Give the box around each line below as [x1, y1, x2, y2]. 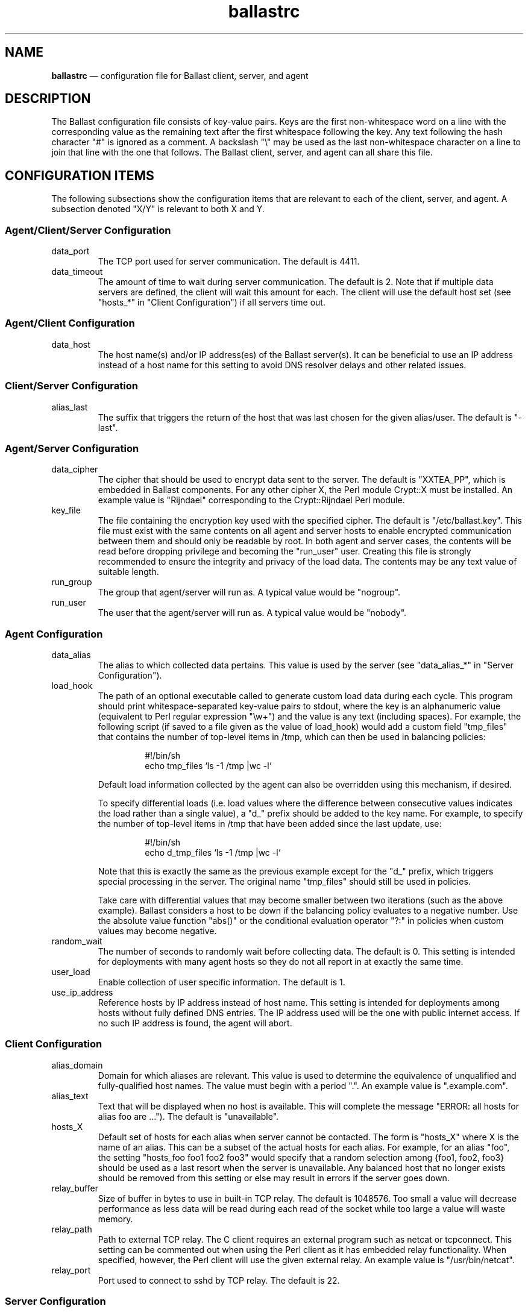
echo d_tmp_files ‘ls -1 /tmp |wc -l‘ [145, 847, 281, 858]
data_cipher [51, 464, 98, 475]
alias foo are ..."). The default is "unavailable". [98, 1111, 279, 1122]
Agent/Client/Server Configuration [5, 224, 171, 236]
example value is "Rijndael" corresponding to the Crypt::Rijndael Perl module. [98, 495, 405, 506]
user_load [51, 967, 90, 978]
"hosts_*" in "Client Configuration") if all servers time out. [98, 297, 325, 308]
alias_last [51, 401, 88, 412]
